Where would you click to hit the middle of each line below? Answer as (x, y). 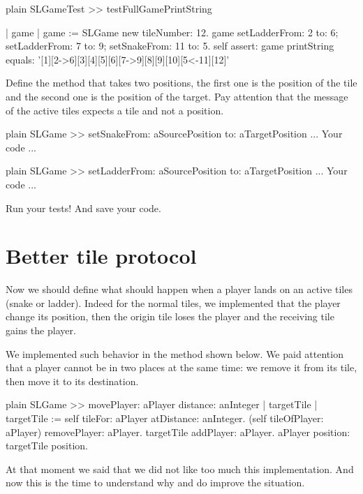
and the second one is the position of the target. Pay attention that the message (177, 96)
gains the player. (41, 330)
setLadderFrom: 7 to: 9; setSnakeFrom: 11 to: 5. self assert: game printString (170, 46)
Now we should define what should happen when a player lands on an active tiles (179, 289)
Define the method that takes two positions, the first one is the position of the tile (181, 83)
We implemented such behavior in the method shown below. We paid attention (175, 353)
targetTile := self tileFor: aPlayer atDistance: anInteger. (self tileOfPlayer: (165, 418)
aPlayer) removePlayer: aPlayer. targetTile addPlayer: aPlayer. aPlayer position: (178, 432)
